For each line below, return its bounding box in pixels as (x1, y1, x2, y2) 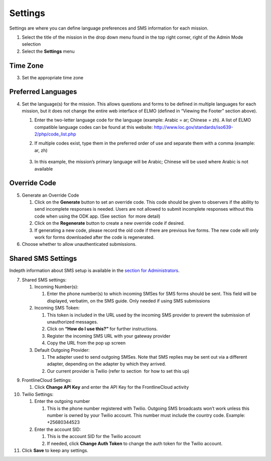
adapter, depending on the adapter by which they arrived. (47, 361, 167, 367)
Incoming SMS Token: (34, 305, 80, 311)
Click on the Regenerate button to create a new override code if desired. (34, 220, 185, 226)
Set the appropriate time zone (22, 74, 84, 80)
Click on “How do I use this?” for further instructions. (47, 326, 158, 332)
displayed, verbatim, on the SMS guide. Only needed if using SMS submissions (47, 297, 210, 303)
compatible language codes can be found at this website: (34, 124, 153, 130)
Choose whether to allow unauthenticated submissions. (22, 241, 137, 247)
